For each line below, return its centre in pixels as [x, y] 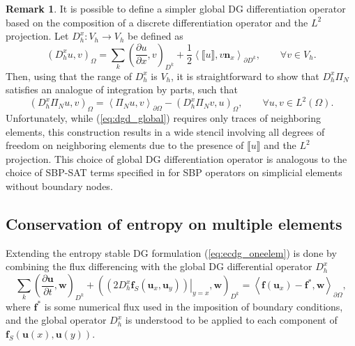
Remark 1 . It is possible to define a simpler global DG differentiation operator [176, 8]
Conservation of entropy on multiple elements [174, 224]
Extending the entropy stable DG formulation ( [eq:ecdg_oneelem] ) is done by [171, 252]
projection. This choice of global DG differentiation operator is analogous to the [176, 158]
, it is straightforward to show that [245, 76]
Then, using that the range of [69, 76]
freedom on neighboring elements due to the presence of [125, 145]
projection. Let [37, 36]
